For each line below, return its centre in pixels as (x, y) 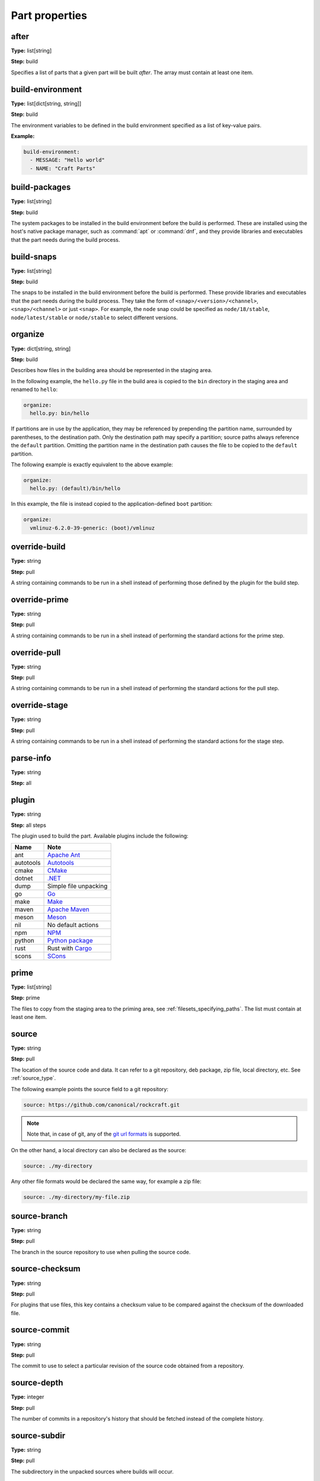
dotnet (24, 879)
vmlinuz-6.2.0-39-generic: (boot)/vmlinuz (92, 528)
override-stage (39, 705)
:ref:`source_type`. (33, 1078)
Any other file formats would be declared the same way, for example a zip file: (106, 1181)
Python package (70, 941)
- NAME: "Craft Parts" (63, 168)
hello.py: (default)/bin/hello (75, 488)
